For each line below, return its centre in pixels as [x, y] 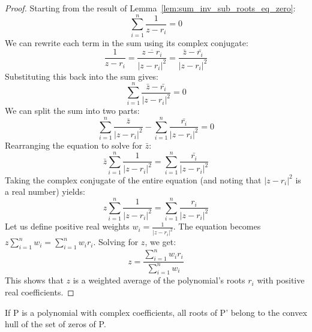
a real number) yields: [45, 191]
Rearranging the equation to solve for [74, 145]
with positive [281, 280]
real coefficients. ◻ [40, 292]
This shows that [34, 280]
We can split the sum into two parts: [72, 111]
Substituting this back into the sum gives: [82, 76]
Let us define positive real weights [67, 226]
